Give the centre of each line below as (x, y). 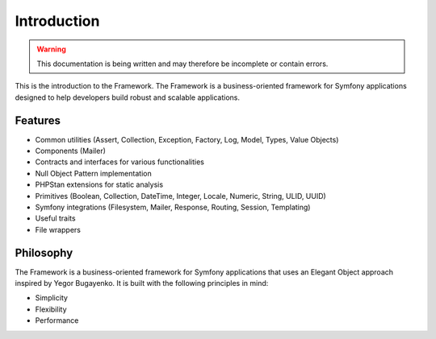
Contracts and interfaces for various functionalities (120, 162)
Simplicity (52, 298)
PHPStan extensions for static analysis (99, 184)
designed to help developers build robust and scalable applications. (128, 97)
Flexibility (51, 309)
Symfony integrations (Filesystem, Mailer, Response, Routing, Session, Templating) (173, 207)
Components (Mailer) (71, 151)
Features (38, 120)
